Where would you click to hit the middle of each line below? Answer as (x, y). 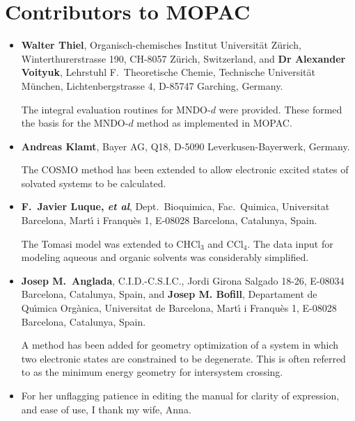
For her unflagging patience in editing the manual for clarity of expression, (180, 395)
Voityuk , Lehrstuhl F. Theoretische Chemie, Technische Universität (168, 72)
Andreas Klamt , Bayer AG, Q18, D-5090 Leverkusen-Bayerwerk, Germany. (186, 146)
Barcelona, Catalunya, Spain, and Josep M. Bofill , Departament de (169, 294)
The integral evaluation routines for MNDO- (116, 109)
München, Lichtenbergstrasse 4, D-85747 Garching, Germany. (152, 85)
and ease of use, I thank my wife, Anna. (106, 409)
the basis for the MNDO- (75, 123)
